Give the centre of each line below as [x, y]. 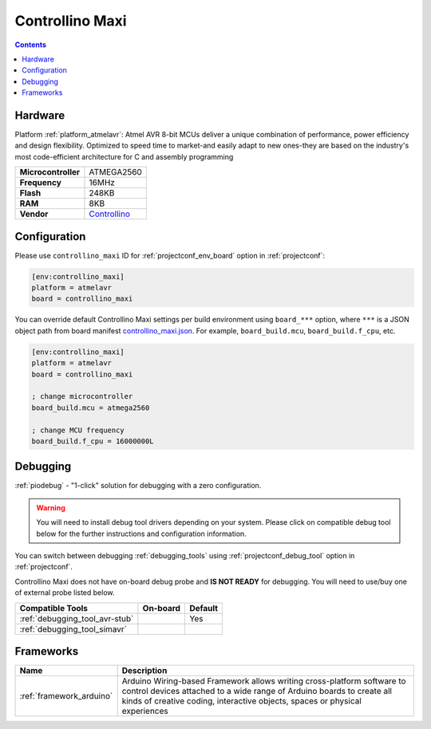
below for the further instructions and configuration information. [141, 534]
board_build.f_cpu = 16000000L [93, 441]
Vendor [34, 214]
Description [144, 671]
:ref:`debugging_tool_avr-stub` [77, 618]
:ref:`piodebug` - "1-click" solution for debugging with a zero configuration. [138, 486]
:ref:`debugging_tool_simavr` [73, 629]
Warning [51, 507]
